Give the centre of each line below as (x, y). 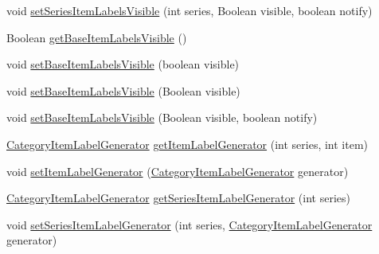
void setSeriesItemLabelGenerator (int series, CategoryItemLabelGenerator (189, 224)
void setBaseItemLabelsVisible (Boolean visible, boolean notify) (162, 117)
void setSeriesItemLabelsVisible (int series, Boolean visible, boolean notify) (189, 10)
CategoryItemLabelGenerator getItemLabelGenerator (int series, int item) (188, 144)
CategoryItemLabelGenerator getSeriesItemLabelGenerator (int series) (178, 198)
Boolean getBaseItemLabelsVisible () (97, 37)
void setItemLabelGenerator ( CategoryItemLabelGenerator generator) (178, 171)
